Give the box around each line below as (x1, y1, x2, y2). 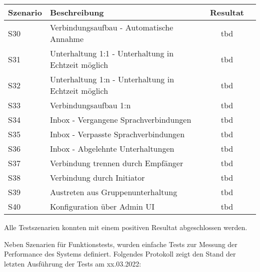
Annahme (49, 33, 84, 44)
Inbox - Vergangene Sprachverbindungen (49, 114, 191, 125)
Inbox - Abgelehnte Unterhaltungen (49, 143, 174, 154)
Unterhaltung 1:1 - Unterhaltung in (49, 47, 174, 59)
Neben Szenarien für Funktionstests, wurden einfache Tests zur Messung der (4, 239, 237, 249)
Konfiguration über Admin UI (49, 201, 154, 212)
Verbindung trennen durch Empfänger (49, 157, 183, 169)
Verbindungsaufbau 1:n (49, 99, 131, 111)
